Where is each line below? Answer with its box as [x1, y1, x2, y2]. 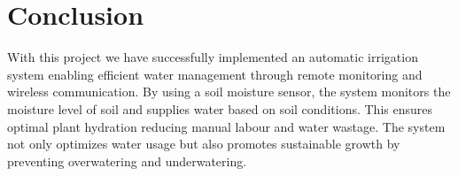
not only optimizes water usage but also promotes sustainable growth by [7, 134, 400, 153]
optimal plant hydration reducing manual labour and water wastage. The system [7, 117, 446, 135]
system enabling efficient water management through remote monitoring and [7, 65, 423, 83]
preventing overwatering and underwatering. [7, 151, 247, 170]
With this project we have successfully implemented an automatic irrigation [7, 48, 418, 66]
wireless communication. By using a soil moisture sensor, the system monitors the [7, 82, 451, 101]
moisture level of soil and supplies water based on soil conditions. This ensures [7, 99, 432, 118]
